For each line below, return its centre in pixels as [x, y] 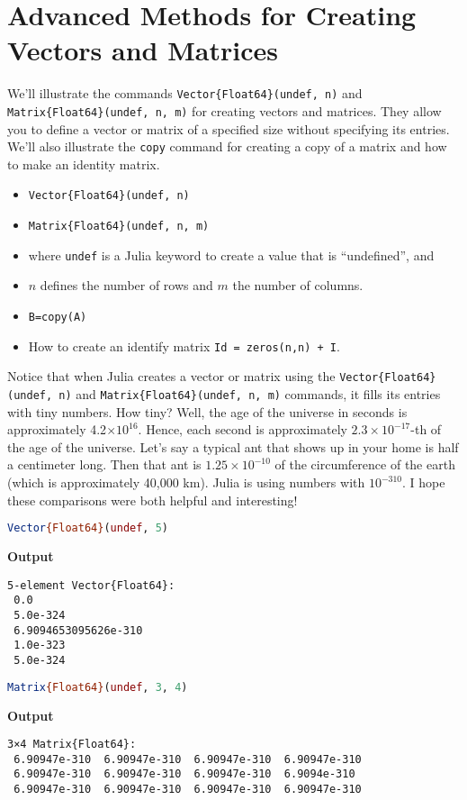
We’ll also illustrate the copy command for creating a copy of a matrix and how [227, 146]
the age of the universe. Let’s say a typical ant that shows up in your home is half [233, 446]
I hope [427, 482]
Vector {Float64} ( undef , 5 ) [88, 528]
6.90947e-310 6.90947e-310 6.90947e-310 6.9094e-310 [184, 774]
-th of [426, 429]
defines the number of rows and [126, 285]
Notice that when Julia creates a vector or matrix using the [171, 376]
